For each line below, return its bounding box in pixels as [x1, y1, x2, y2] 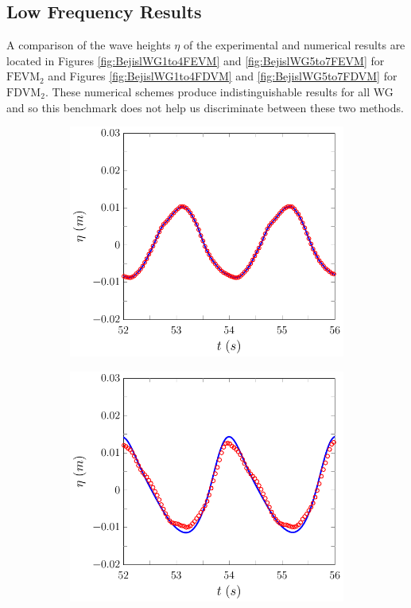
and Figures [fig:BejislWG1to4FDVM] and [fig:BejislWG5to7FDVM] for [48, 68, 397, 84]
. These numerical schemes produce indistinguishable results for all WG [45, 83, 394, 99]
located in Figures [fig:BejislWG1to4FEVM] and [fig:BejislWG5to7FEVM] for [6, 52, 385, 68]
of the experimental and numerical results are [183, 37, 405, 53]
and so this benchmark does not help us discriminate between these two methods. [6, 99, 404, 115]
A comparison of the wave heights [6, 37, 171, 53]
